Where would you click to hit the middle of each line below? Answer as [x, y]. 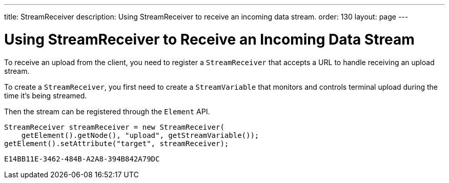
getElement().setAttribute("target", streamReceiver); [117, 143]
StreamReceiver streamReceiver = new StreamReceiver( [114, 127]
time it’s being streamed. [46, 95]
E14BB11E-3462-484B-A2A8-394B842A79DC [82, 159]
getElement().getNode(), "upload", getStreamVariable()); [140, 135]
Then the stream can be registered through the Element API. [107, 111]
